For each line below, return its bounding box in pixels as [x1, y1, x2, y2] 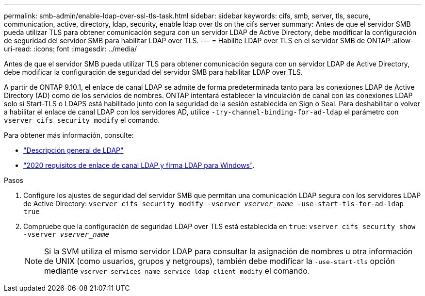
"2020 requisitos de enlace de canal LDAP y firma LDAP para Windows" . [23, 161, 255, 169]
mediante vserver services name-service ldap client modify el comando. [44, 266, 310, 276]
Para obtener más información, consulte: [4, 131, 134, 139]
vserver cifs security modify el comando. [4, 116, 160, 124]
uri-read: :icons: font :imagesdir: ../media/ [4, 45, 137, 53]
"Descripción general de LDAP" [23, 146, 124, 154]
